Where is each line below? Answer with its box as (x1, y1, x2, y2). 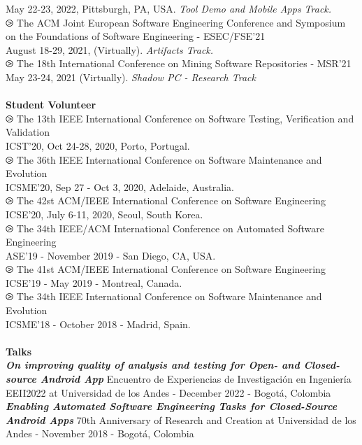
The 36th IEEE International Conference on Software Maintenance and (16, 152, 322, 167)
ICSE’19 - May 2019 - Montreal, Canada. (6, 275, 182, 290)
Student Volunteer (6, 97, 96, 112)
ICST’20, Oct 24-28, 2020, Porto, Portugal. (6, 138, 190, 153)
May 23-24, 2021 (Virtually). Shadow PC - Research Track (6, 69, 256, 84)
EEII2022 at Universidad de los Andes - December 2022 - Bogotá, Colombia (6, 385, 331, 400)
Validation (6, 125, 50, 139)
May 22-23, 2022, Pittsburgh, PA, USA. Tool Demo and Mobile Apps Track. (6, 1, 332, 15)
